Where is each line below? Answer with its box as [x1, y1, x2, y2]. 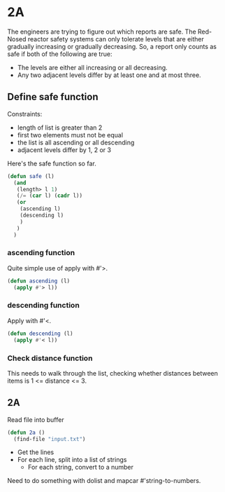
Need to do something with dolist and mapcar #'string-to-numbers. [7, 477, 201, 485]
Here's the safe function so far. [7, 159, 96, 168]
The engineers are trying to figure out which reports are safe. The [7, 27, 197, 36]
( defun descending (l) [7, 330, 73, 337]
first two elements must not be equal [17, 130, 124, 139]
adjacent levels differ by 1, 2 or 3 [17, 145, 112, 154]
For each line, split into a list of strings [17, 456, 127, 464]
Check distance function [7, 353, 93, 363]
